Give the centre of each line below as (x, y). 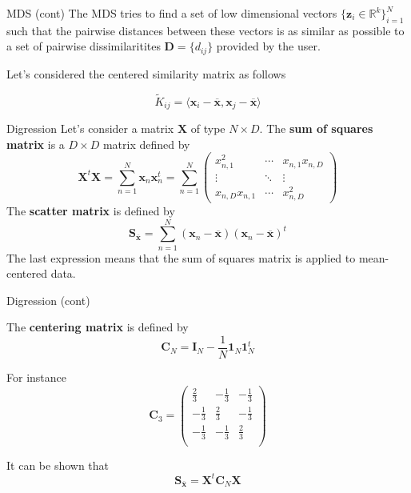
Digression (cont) (48, 300)
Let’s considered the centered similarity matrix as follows (146, 73)
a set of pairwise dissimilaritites (84, 46)
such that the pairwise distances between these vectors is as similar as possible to (205, 30)
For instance (36, 377)
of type (208, 128)
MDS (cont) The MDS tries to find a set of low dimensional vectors (172, 13)
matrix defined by (146, 144)
